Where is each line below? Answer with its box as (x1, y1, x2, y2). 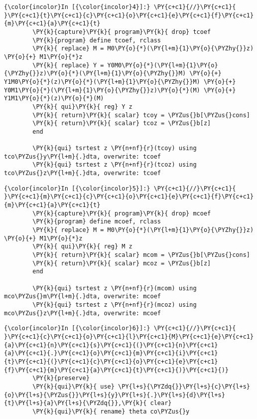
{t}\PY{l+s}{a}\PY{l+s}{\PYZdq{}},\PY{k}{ (4, 400, 147, 407)
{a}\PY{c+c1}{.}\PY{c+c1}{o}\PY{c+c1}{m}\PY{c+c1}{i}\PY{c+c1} (4, 350, 218, 357)
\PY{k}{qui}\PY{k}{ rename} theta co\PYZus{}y (32, 408, 190, 415)
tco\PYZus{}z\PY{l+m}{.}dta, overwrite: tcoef (4, 170, 161, 177)
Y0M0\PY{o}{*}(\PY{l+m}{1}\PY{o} (107, 61, 218, 69)
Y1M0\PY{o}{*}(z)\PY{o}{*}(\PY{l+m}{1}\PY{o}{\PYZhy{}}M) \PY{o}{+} (4, 78, 236, 85)
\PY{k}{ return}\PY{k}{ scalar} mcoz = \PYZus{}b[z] (32, 259, 211, 267)
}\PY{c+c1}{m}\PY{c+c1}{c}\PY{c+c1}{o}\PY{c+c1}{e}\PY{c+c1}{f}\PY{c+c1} (4, 193, 254, 201)
